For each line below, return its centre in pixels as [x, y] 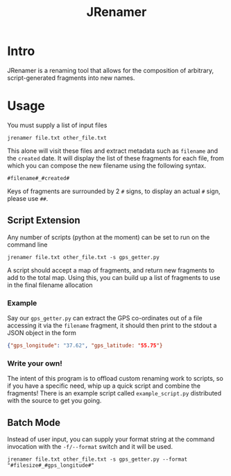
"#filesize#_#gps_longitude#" [51, 465]
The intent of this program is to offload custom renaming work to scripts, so [115, 379]
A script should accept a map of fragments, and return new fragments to [111, 270]
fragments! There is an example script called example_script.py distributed [114, 393]
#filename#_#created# [38, 178]
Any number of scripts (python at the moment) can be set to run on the [109, 237]
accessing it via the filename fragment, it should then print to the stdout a [112, 325]
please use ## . [28, 198]
